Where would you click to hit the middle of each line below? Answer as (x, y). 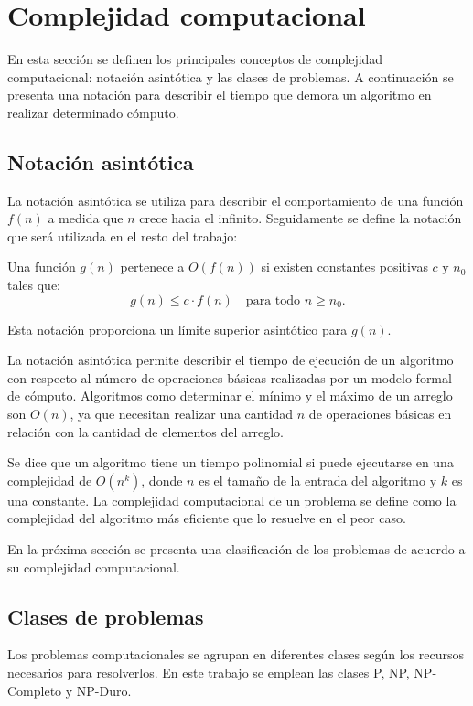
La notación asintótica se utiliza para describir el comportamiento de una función (236, 200)
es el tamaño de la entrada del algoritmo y (318, 480)
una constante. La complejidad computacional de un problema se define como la (232, 500)
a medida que (86, 218)
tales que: (34, 285)
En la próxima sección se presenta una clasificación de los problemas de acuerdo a (236, 549)
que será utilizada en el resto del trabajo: (123, 235)
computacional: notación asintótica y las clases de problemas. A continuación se (231, 76)
